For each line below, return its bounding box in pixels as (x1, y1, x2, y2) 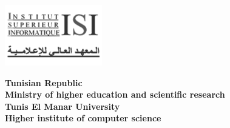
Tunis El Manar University (5, 99, 120, 112)
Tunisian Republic (5, 76, 83, 89)
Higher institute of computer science (5, 112, 161, 124)
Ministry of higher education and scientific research (5, 88, 225, 101)
